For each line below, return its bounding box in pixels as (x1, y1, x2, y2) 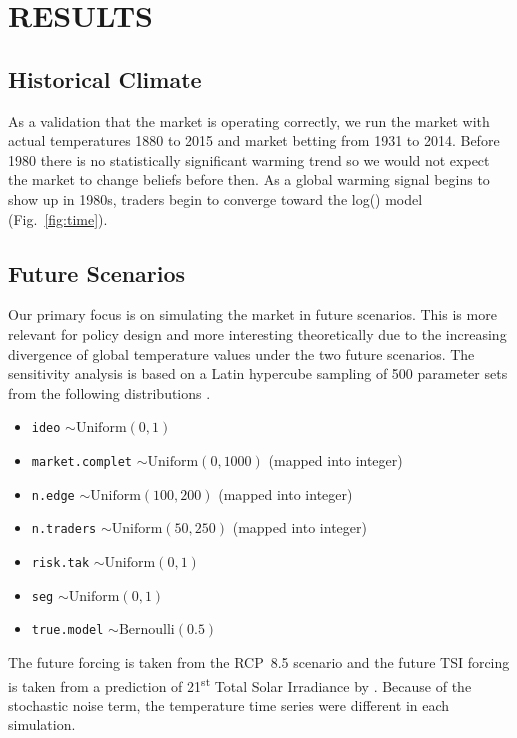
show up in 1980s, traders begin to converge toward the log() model (8, 188, 423, 209)
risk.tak (31, 555, 90, 570)
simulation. (8, 714, 76, 735)
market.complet (31, 454, 133, 469)
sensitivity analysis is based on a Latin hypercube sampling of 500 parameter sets (8, 363, 508, 384)
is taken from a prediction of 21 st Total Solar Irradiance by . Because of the (8, 672, 472, 696)
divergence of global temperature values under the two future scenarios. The (8, 343, 475, 364)
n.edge (31, 488, 75, 503)
